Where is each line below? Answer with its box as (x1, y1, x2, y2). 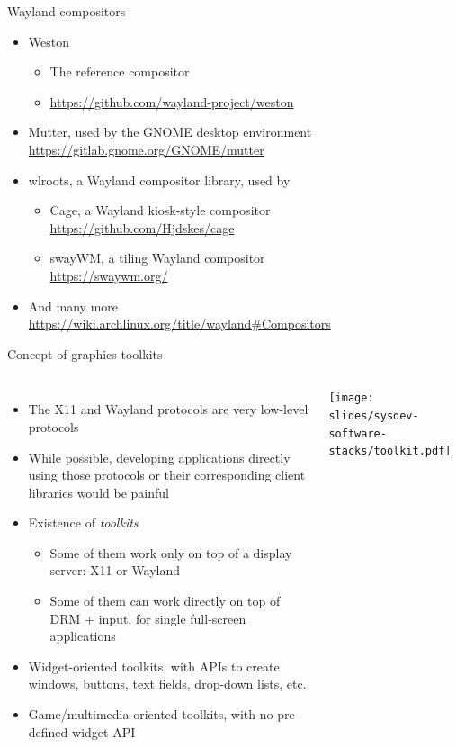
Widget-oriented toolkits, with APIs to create (28, 656, 280, 675)
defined (28, 722, 68, 741)
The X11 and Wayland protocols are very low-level (28, 400, 308, 418)
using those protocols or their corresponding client (28, 465, 306, 484)
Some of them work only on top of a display (49, 543, 292, 562)
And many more (28, 296, 119, 315)
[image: (328, 391, 374, 405)
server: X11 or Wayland (49, 561, 181, 580)
